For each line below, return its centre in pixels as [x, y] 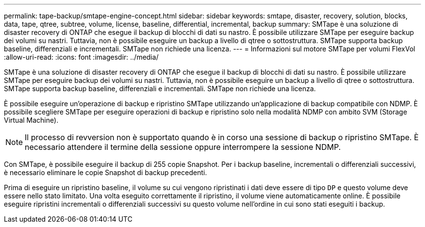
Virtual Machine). [31, 120]
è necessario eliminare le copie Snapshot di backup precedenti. [106, 172]
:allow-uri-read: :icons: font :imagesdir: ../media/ [81, 57]
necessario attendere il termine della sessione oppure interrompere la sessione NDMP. [183, 147]
